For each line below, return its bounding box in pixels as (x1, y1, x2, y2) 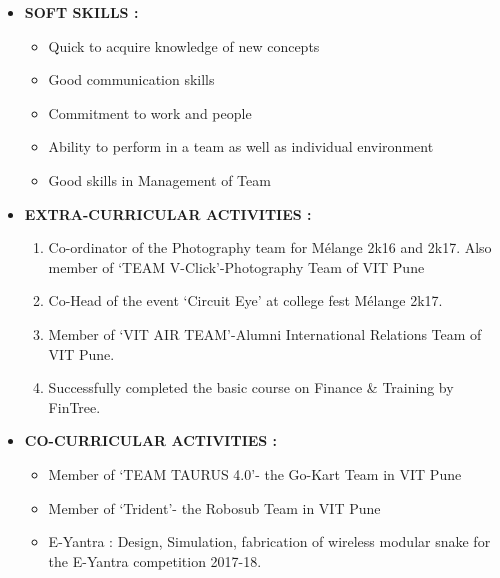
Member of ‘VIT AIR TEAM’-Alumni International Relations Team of (48, 323, 482, 344)
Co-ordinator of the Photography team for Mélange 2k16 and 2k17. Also (48, 237, 492, 258)
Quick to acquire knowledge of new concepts (48, 35, 320, 56)
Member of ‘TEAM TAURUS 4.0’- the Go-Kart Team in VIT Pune (48, 463, 462, 484)
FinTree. (48, 396, 101, 417)
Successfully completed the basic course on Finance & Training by (48, 377, 454, 398)
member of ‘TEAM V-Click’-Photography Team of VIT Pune (48, 256, 425, 277)
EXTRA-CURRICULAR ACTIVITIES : (24, 203, 312, 224)
